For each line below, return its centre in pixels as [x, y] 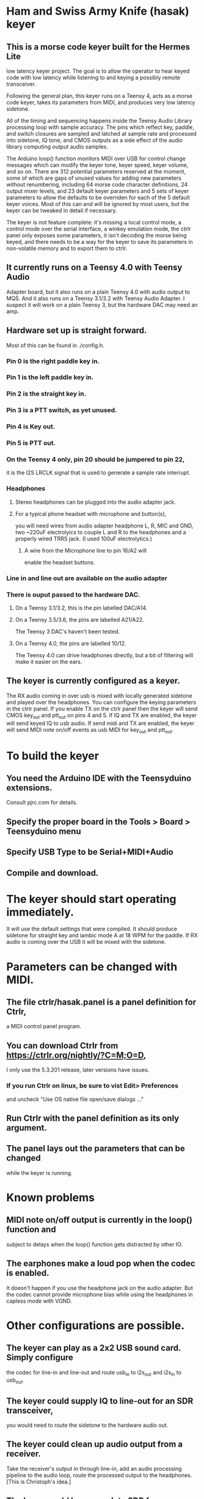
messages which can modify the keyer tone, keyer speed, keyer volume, [97, 165]
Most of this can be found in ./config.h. [55, 345]
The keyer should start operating [91, 899]
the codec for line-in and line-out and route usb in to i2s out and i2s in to [94, 1373]
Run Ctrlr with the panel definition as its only [93, 1118]
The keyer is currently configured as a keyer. [93, 681]
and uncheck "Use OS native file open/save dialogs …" [75, 1099]
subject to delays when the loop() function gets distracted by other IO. [95, 1244]
